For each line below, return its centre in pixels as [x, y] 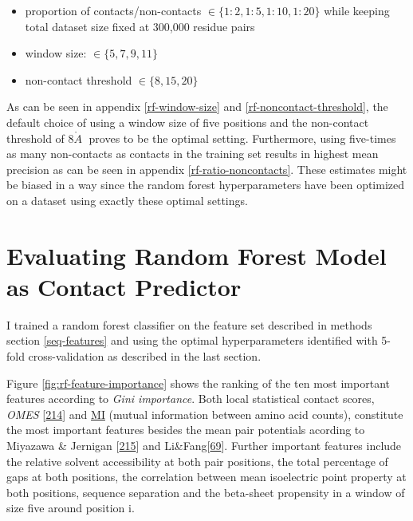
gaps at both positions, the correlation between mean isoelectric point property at [206, 477]
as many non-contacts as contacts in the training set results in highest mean [193, 154]
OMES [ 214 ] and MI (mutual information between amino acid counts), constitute [205, 414]
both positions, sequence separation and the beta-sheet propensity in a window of [206, 492]
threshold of [35, 138]
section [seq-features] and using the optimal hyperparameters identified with [192, 340]
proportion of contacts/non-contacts [113, 10]
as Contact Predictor [124, 286]
